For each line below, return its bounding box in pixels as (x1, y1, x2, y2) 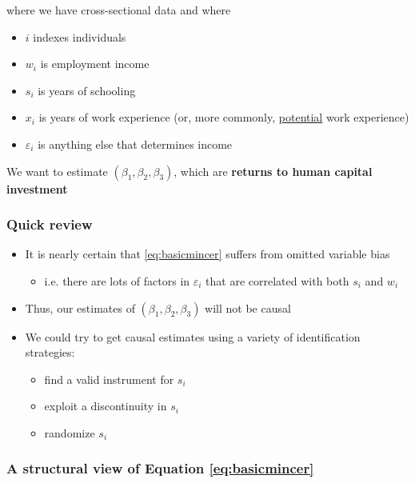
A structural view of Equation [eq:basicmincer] (6, 458, 314, 478)
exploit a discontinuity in (44, 397, 167, 414)
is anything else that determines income (38, 135, 233, 152)
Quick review (6, 214, 93, 234)
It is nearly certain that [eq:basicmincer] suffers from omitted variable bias (25, 245, 390, 262)
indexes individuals (33, 28, 126, 45)
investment (6, 180, 68, 197)
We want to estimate (6, 162, 108, 179)
